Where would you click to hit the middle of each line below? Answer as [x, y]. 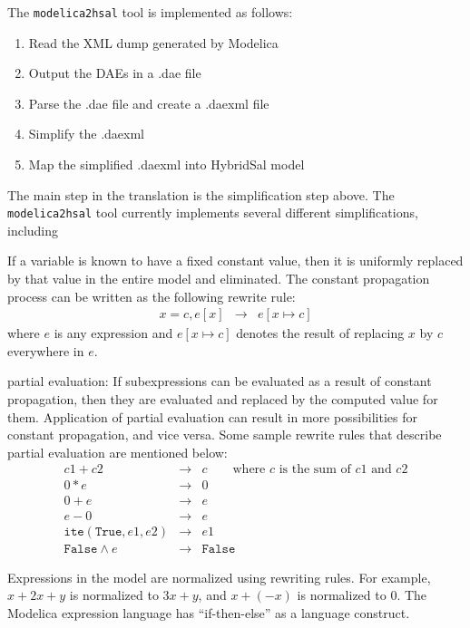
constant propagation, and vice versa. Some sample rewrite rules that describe [225, 435]
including [33, 230]
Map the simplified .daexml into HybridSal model [166, 164]
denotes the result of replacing [320, 333]
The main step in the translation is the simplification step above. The [201, 194]
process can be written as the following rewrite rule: [152, 296]
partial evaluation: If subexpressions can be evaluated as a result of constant [220, 381]
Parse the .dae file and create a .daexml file [149, 103]
